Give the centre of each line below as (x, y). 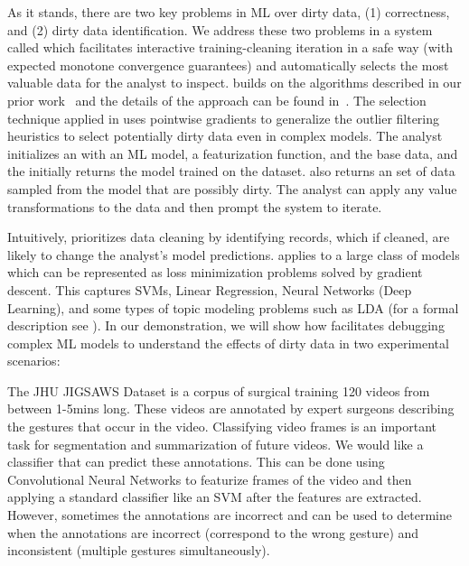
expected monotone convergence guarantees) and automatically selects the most (228, 65)
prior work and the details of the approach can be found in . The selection (217, 100)
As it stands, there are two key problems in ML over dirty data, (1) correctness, (229, 12)
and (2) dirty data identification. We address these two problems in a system (220, 29)
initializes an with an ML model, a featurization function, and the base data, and (233, 153)
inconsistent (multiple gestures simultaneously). (139, 550)
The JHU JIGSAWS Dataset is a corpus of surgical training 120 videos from (219, 390)
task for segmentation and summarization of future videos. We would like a (216, 444)
